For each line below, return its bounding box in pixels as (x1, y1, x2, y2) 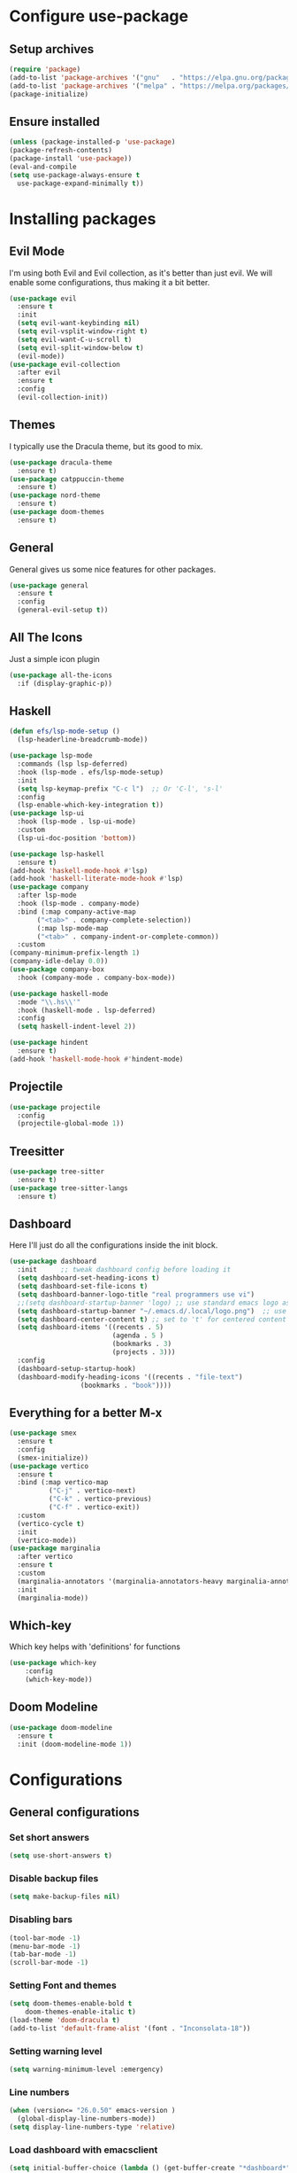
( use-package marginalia (9, 1544, 101, 1553)
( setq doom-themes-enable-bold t (9, 1999, 133, 2008)
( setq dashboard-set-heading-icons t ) (17, 1273, 161, 1282)
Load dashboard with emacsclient (9, 2143, 158, 2155)
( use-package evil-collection (9, 360, 121, 369)
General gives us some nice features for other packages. (9, 564, 217, 574)
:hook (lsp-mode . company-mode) (17, 900, 141, 908)
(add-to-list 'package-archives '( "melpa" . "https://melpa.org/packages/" (9, 82, 294, 90)
